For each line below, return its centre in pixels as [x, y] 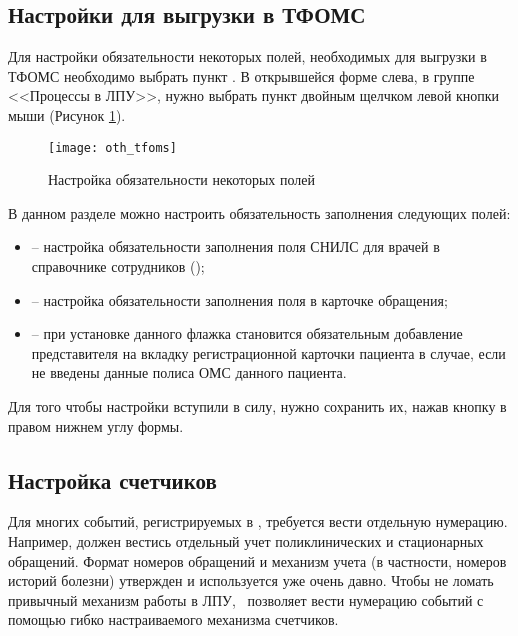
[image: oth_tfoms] [112, 147]
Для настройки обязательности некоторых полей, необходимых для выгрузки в [247, 56]
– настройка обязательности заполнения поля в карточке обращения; [239, 299]
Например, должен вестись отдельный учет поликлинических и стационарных [246, 540]
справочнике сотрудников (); [118, 266]
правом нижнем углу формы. [96, 425]
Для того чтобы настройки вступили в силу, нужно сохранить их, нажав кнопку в [257, 405]
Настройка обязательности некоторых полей [182, 179]
